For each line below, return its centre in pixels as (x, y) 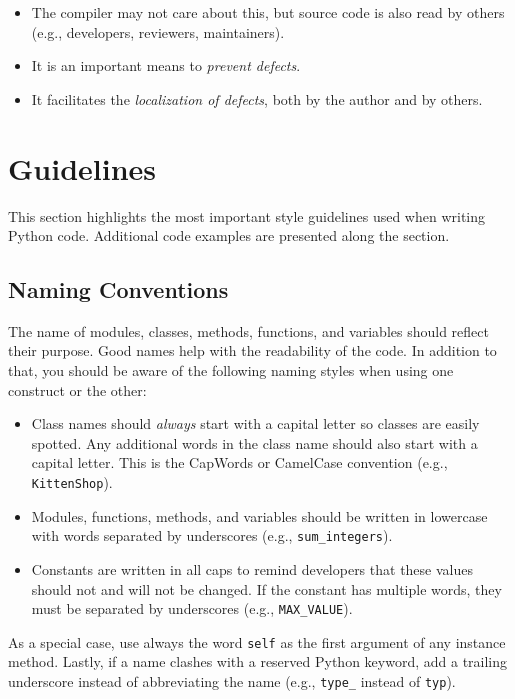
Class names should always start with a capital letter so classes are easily (255, 423)
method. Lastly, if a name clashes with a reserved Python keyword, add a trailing (258, 661)
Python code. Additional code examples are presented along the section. (229, 235)
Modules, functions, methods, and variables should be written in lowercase (259, 515)
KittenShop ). (72, 482)
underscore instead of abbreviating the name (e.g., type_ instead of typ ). (232, 681)
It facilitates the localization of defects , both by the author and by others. (257, 98)
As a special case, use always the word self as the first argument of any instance (257, 641)
